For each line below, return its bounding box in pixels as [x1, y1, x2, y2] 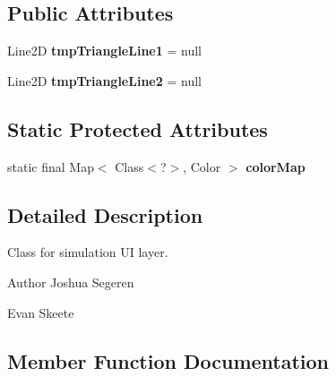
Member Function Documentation [7, 346, 330, 374]
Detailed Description [7, 201, 203, 228]
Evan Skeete [7, 303, 74, 321]
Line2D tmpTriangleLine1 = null [7, 41, 202, 60]
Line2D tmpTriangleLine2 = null [7, 71, 202, 90]
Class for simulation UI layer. [7, 243, 168, 261]
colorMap [246, 157, 306, 175]
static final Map [7, 157, 94, 175]
